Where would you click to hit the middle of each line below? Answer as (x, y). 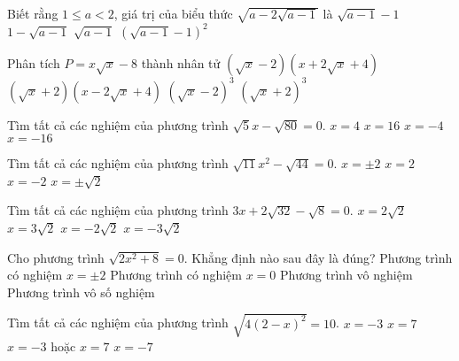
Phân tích (34, 63)
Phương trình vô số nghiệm (81, 292)
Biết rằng (33, 13)
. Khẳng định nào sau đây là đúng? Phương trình (318, 257)
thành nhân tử (181, 63)
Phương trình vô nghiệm (346, 275)
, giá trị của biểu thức (173, 13)
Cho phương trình (56, 257)
